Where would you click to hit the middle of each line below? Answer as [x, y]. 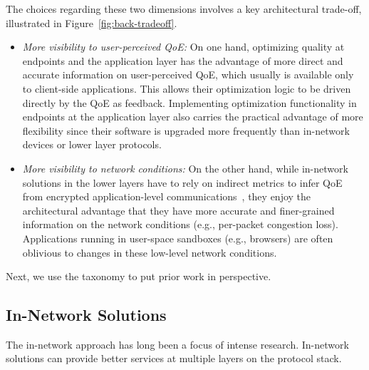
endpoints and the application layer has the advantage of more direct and [183, 60]
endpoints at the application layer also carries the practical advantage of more [193, 117]
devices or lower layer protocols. [92, 144]
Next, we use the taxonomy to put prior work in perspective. [139, 276]
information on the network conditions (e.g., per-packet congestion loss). [180, 224]
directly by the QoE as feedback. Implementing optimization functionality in [189, 102]
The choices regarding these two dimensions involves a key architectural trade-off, [184, 9]
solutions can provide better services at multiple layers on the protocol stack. [174, 358]
